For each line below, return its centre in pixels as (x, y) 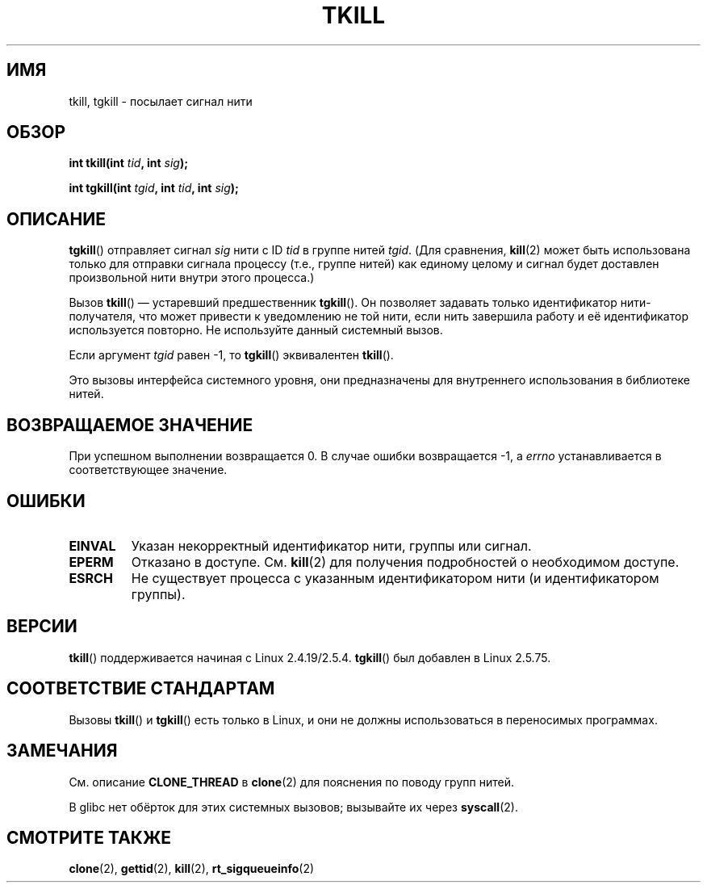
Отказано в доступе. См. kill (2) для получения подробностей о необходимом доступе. (405, 562)
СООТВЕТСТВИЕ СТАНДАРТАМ (141, 689)
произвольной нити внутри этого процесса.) (192, 278)
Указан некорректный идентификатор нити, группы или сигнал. (331, 545)
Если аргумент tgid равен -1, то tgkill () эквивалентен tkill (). (231, 355)
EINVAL (92, 545)
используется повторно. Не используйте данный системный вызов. (256, 330)
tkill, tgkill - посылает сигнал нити (161, 101)
